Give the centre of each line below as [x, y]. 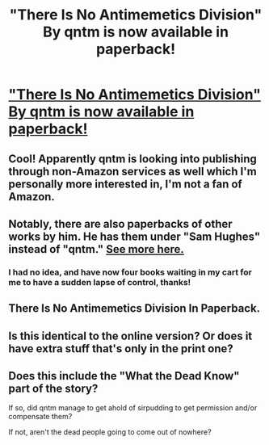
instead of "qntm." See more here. [96, 249]
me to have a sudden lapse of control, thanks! [100, 282]
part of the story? [53, 389]
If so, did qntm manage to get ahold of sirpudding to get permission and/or [133, 408]
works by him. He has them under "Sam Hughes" [134, 236]
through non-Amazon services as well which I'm [132, 171]
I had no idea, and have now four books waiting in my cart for [130, 272]
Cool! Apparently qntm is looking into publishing [132, 159]
